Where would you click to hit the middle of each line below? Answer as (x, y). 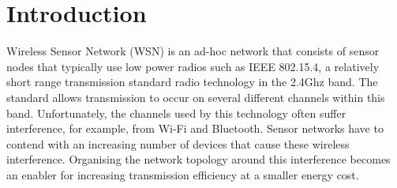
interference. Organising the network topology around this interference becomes (198, 159)
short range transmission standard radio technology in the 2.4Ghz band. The (192, 82)
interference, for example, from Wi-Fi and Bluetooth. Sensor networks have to (195, 128)
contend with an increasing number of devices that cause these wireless (178, 143)
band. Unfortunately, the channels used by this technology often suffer (176, 113)
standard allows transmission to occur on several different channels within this (196, 97)
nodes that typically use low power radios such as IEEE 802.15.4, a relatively (193, 66)
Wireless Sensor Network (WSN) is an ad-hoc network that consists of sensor (193, 51)
